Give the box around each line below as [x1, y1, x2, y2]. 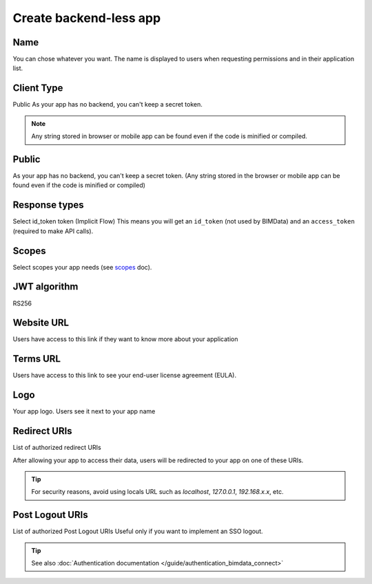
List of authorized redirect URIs [12, 444, 101, 452]
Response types [12, 199, 84, 211]
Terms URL [12, 353, 61, 365]
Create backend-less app [12, 10, 161, 25]
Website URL [12, 317, 69, 329]
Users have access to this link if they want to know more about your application [12, 335, 238, 343]
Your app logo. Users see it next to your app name [12, 407, 156, 415]
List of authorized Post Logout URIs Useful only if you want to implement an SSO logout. [12, 527, 263, 536]
